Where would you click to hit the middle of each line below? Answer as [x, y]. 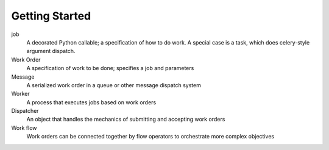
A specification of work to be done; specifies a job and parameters [110, 68]
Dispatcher [25, 111]
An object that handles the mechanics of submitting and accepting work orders [126, 120]
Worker [20, 94]
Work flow [24, 127]
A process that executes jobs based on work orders [91, 102]
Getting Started [51, 16]
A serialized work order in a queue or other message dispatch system [114, 85]
